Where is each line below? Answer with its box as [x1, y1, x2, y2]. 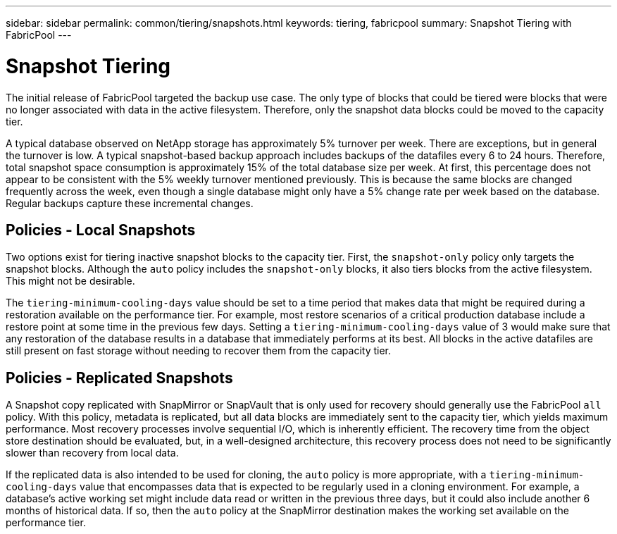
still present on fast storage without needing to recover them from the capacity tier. [6, 344, 392, 357]
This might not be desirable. [6, 275, 135, 287]
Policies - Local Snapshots [6, 221, 196, 239]
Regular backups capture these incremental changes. [6, 197, 254, 209]
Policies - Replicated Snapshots [6, 368, 233, 387]
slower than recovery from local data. [6, 447, 179, 459]
